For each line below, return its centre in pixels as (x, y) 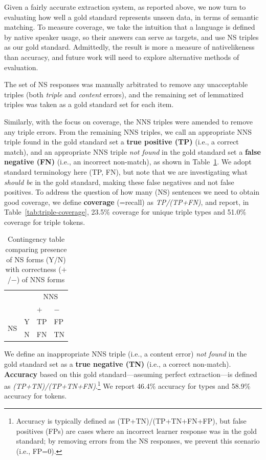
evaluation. (21, 67)
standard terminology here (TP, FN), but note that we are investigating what (126, 171)
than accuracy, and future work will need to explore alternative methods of (122, 57)
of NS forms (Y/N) (36, 259)
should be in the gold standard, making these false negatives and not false (119, 182)
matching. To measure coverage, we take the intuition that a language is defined (130, 27)
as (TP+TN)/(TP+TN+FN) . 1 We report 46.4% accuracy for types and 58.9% (127, 385)
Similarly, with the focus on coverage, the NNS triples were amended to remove (129, 121)
